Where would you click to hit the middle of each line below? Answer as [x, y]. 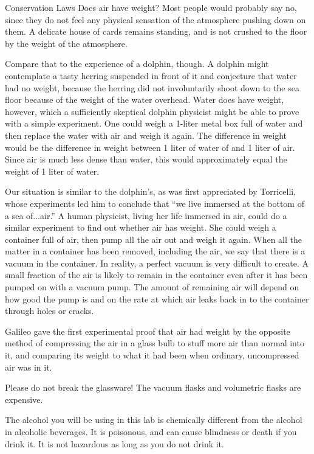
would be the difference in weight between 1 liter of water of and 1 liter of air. [150, 147]
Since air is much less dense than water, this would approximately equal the [146, 159]
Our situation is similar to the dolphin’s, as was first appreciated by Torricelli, [151, 191]
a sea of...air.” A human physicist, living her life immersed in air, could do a [146, 215]
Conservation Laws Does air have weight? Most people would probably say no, [151, 7]
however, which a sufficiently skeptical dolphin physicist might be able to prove [152, 111]
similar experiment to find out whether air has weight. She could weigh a [141, 227]
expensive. [24, 399]
